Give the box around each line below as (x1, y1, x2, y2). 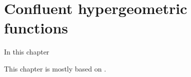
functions (4, 17, 68, 38)
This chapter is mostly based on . (4, 63, 106, 73)
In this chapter (4, 46, 49, 57)
